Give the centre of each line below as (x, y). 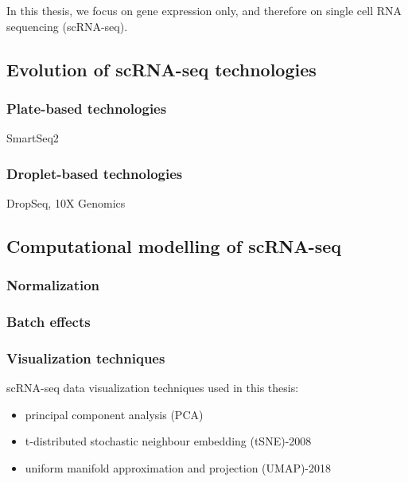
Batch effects (49, 322)
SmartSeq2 (33, 138)
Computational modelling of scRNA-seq (174, 245)
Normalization (53, 285)
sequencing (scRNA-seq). (67, 26)
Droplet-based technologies (95, 173)
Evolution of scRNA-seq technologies (161, 69)
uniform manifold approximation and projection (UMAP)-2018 (178, 468)
